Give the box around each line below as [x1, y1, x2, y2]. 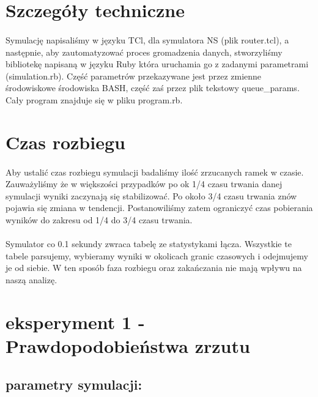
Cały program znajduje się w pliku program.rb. [6, 93, 183, 106]
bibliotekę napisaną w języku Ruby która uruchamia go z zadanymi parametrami [6, 58, 309, 70]
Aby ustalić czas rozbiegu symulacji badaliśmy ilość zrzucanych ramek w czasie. [6, 165, 304, 178]
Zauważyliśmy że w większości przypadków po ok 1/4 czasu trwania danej [6, 177, 283, 190]
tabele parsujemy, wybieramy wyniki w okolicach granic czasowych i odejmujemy [6, 249, 308, 262]
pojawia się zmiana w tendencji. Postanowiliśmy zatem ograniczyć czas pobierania [6, 201, 313, 214]
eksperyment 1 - [6, 309, 145, 334]
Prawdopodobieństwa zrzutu [6, 333, 250, 358]
